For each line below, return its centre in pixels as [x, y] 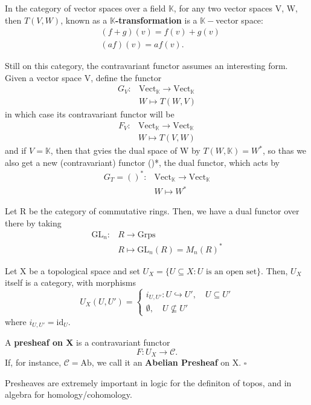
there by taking [33, 222]
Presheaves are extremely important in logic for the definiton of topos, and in [148, 382]
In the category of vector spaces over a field [85, 8]
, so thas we [285, 150]
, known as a [84, 20]
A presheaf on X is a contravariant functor [88, 342]
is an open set [231, 272]
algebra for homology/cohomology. [69, 394]
